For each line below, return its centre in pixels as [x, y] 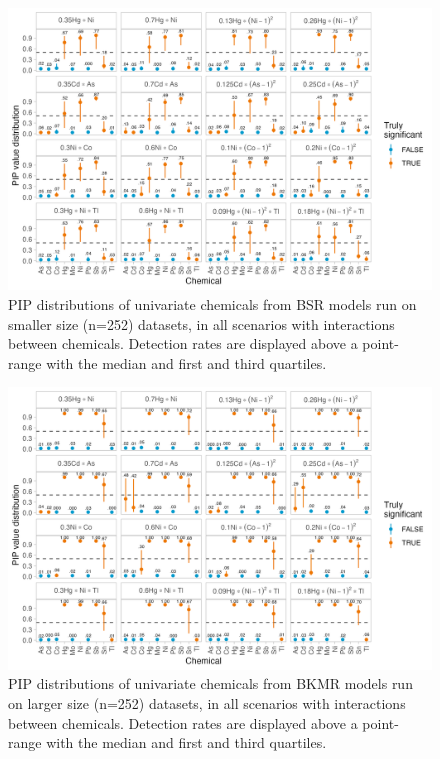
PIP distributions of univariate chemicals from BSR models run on [212, 303]
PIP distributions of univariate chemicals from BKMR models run [210, 683]
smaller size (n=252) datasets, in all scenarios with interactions [201, 323]
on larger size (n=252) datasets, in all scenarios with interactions [207, 702]
